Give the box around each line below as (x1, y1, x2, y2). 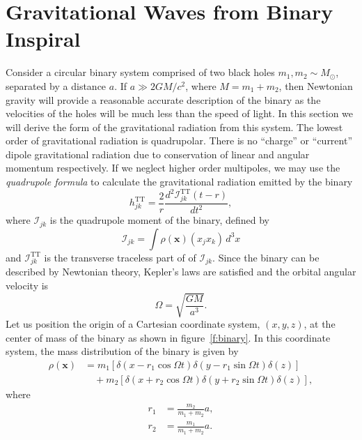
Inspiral (6, 24, 81, 53)
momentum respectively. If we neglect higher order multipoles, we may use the (6, 160, 340, 175)
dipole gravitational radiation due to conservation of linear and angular (6, 146, 310, 161)
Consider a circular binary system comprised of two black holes (6, 65, 275, 79)
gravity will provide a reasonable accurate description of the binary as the (6, 92, 321, 107)
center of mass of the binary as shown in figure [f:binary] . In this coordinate (6, 330, 331, 344)
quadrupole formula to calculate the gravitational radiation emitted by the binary (6, 174, 353, 189)
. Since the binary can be (212, 250, 320, 264)
